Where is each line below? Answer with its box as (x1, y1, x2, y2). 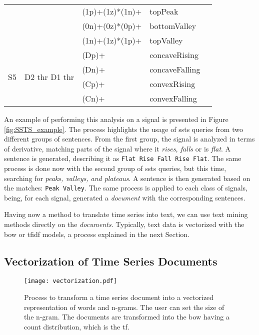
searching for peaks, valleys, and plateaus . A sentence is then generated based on (4, 172, 250, 183)
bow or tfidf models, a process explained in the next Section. (4, 228, 189, 239)
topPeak (149, 5, 178, 17)
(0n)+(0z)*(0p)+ (82, 20, 142, 31)
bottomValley (149, 20, 196, 31)
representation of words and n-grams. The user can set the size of (24, 301, 224, 312)
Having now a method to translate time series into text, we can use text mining (4, 209, 248, 219)
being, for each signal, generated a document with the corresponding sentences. (4, 192, 245, 202)
